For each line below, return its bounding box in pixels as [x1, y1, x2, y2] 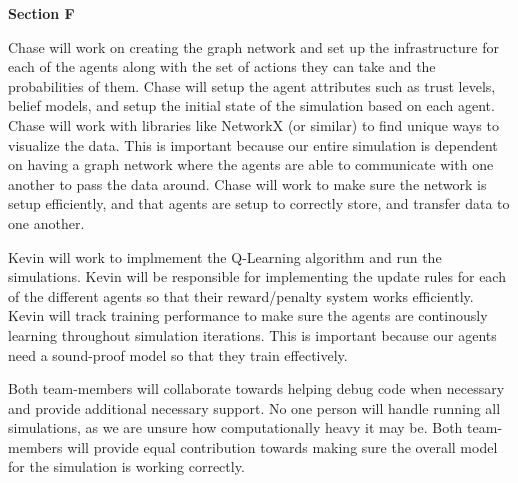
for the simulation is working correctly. [8, 456, 245, 477]
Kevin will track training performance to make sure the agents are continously [8, 305, 488, 326]
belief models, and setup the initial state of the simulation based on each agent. [8, 95, 495, 116]
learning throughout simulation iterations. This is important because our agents [8, 324, 497, 345]
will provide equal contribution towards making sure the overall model [67, 436, 498, 457]
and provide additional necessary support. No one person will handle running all [8, 397, 501, 418]
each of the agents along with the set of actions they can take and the [8, 56, 436, 77]
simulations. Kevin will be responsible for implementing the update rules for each [8, 266, 506, 287]
